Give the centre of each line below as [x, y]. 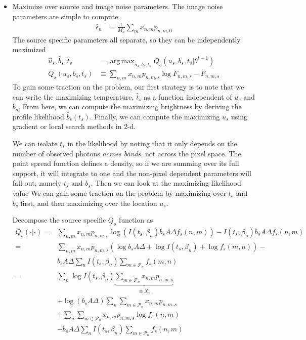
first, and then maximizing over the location [89, 203]
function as [136, 220]
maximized [29, 49]
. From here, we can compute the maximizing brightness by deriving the [130, 107]
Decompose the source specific [59, 220]
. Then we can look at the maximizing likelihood [166, 183]
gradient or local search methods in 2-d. [74, 126]
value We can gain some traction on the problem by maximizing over [119, 193]
